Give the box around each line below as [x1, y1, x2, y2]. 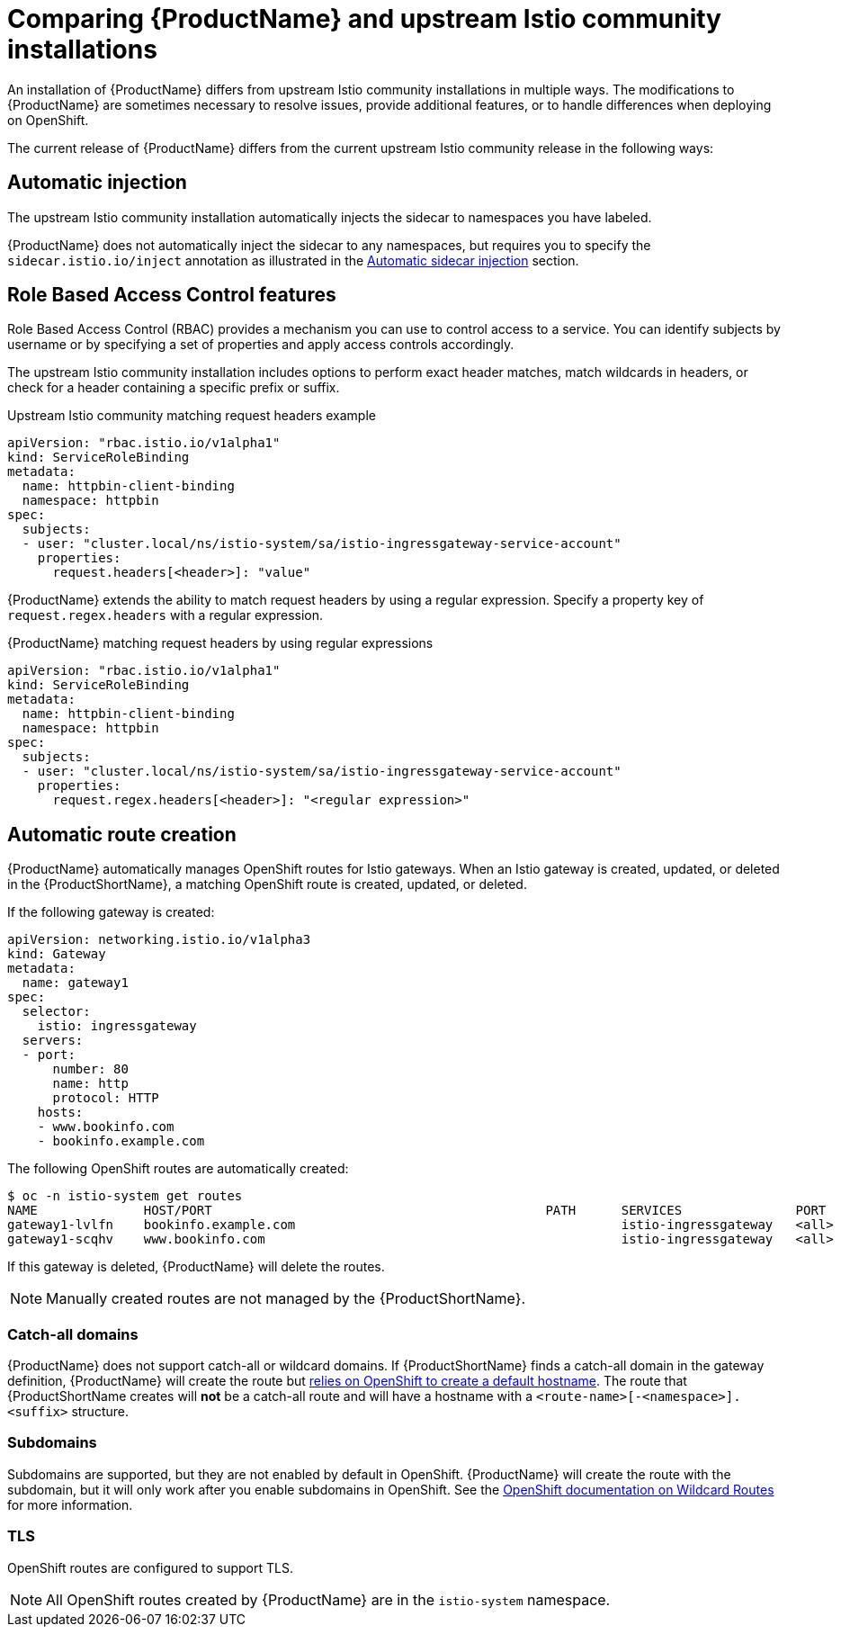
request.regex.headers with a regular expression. [7, 607, 324, 624]
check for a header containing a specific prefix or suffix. [7, 380, 340, 396]
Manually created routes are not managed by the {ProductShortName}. [46, 1289, 526, 1308]
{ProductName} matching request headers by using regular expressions [7, 635, 434, 651]
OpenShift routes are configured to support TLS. [7, 1559, 293, 1576]
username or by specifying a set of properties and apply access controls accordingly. [7, 337, 514, 353]
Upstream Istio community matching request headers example [7, 408, 376, 424]
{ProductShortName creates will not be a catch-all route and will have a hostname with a [7, 1388, 533, 1405]
